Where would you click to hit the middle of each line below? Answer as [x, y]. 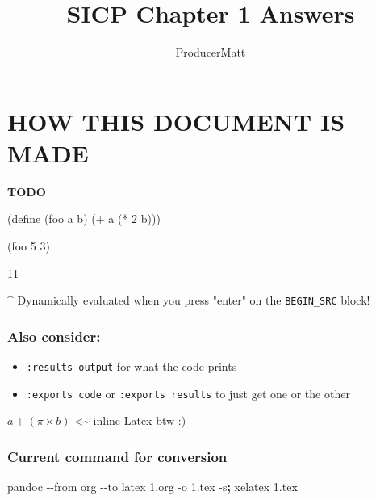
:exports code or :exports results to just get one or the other [188, 393]
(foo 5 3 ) [29, 246]
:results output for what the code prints [132, 366]
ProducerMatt [211, 52]
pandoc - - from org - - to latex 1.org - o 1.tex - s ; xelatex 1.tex [152, 487]
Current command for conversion [117, 456]
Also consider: [54, 336]
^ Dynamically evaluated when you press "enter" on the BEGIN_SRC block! [189, 300]
